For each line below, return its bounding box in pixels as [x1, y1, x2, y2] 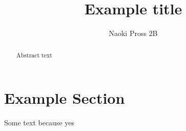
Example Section [4, 87, 125, 108]
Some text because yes [4, 117, 75, 128]
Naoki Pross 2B [109, 28, 158, 39]
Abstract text [16, 50, 52, 59]
